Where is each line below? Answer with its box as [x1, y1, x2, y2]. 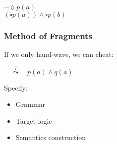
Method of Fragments [4, 29, 92, 42]
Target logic [15, 115, 52, 126]
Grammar [15, 99, 46, 109]
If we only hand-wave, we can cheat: [4, 48, 114, 59]
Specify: [4, 82, 28, 93]
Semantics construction [15, 132, 86, 143]
